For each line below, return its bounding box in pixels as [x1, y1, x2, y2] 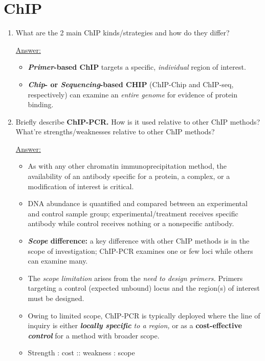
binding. [28, 99, 54, 110]
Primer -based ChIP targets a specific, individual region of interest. [28, 62, 246, 72]
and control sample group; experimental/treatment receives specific [28, 208, 238, 218]
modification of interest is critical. [28, 180, 134, 191]
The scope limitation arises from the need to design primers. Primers [28, 272, 243, 283]
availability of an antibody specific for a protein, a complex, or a [28, 171, 230, 182]
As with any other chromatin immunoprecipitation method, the [28, 161, 227, 171]
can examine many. [28, 255, 88, 266]
